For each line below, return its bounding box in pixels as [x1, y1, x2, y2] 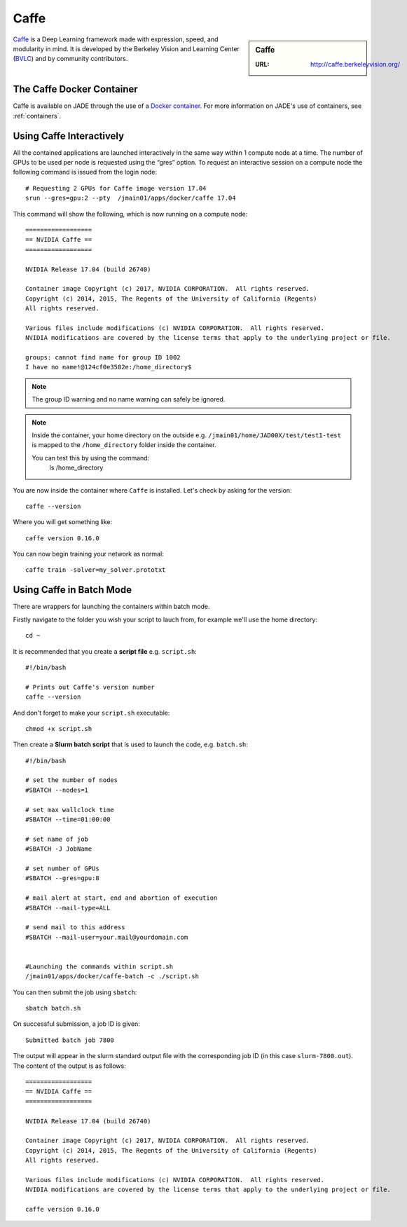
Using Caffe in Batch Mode [13, 584, 132, 596]
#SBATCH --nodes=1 [25, 786, 89, 794]
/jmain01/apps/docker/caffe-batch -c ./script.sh [25, 973, 200, 980]
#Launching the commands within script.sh [25, 962, 174, 971]
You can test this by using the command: [32, 453, 150, 462]
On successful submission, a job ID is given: [13, 1020, 140, 1028]
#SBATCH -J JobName [25, 845, 92, 853]
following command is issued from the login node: [13, 168, 158, 177]
